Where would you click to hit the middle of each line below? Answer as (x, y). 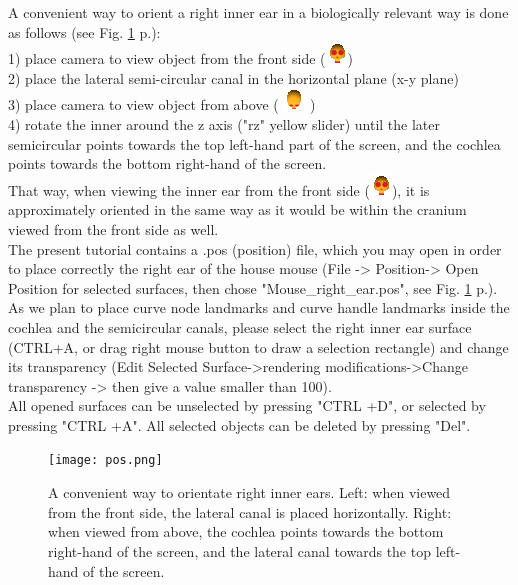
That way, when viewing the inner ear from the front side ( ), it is (219, 189)
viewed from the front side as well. (113, 228)
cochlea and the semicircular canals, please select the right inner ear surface (240, 326)
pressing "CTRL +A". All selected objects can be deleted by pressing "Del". (239, 424)
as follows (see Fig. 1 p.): (84, 31)
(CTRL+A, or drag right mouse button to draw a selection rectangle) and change (258, 346)
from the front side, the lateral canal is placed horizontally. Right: (250, 511)
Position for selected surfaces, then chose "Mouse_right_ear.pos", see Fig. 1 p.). (253, 287)
